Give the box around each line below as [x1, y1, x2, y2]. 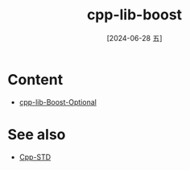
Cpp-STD [19, 151, 52, 162]
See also [7, 125, 66, 143]
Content [7, 70, 64, 89]
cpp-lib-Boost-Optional [19, 97, 97, 106]
